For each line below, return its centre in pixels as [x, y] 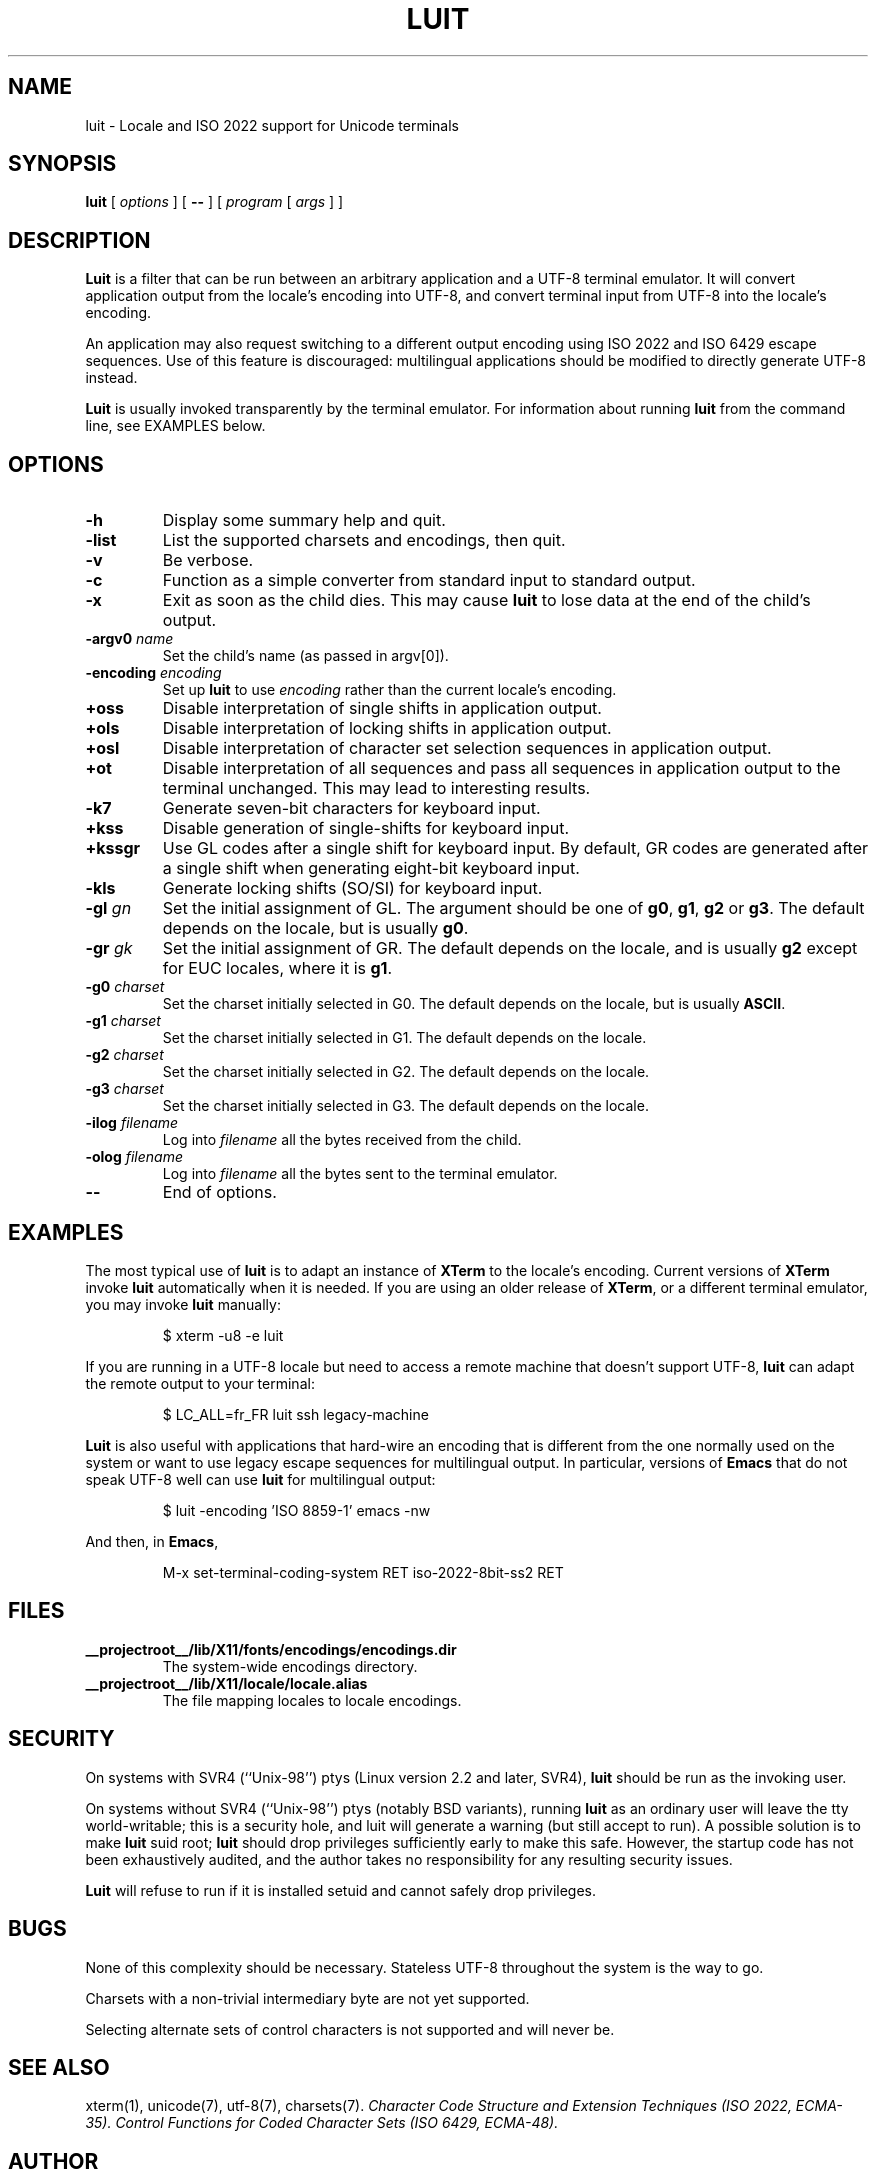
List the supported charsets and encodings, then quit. [364, 540]
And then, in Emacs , [152, 1541]
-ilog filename [132, 1123]
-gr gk [109, 948]
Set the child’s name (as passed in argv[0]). [305, 656]
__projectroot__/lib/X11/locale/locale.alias [226, 1683]
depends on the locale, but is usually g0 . [315, 928]
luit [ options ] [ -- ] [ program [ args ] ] [214, 202]
